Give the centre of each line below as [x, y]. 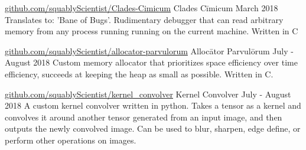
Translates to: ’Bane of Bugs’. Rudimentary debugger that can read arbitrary [144, 19]
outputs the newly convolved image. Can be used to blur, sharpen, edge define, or [153, 128]
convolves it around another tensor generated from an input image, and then [144, 117]
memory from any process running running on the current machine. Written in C [152, 31]
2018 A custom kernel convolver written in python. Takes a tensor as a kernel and [153, 105]
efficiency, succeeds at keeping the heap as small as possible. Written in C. [139, 74]
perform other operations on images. [71, 140]
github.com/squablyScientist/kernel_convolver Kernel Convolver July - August [148, 94]
